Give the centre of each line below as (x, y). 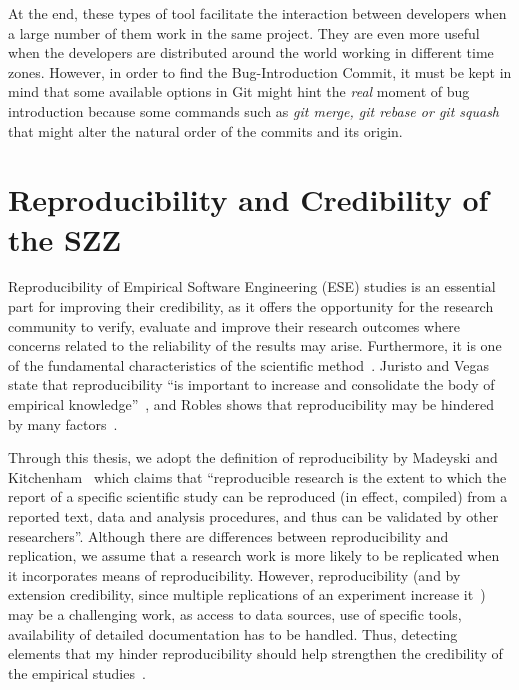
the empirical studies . (77, 672)
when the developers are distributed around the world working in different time (251, 52)
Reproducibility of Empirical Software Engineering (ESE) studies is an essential (252, 286)
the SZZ (65, 238)
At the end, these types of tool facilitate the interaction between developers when (257, 13)
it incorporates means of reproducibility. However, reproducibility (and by (234, 574)
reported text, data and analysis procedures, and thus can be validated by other (253, 516)
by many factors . (63, 423)
